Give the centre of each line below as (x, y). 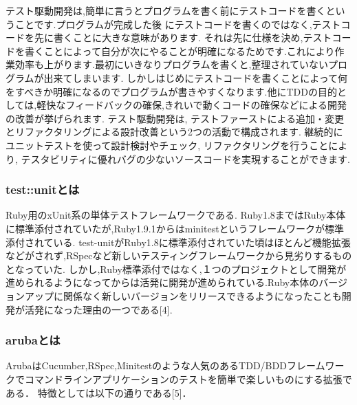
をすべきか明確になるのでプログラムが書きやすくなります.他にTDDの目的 (171, 91)
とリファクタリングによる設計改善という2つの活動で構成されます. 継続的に (174, 132)
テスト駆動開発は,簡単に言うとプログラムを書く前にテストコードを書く (166, 10)
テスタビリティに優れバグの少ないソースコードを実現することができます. (185, 158)
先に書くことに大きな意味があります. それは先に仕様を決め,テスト (183, 37)
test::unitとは (43, 189)
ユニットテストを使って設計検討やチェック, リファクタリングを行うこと (167, 145)
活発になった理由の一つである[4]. (98, 309)
